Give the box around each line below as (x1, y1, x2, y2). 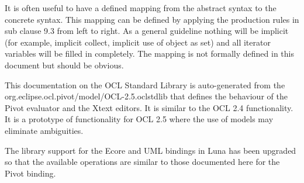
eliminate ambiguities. (5, 124, 84, 136)
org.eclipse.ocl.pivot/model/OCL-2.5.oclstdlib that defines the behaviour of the (5, 90, 288, 102)
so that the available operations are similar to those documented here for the (5, 156, 280, 168)
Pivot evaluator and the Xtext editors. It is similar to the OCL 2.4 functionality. (5, 101, 293, 113)
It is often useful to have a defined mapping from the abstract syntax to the (5, 2, 277, 13)
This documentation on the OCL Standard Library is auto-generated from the (5, 78, 285, 91)
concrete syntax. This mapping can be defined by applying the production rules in (5, 13, 299, 25)
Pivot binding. (5, 167, 56, 179)
